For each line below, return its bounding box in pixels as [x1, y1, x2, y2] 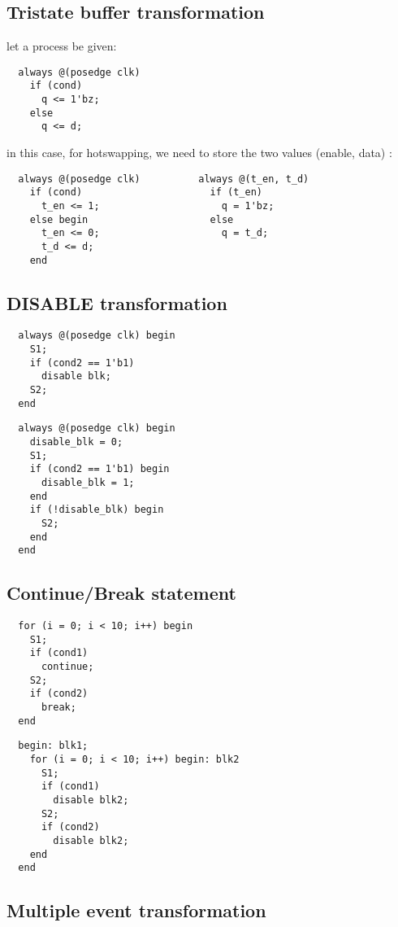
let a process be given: [6, 37, 117, 55]
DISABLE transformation [6, 290, 227, 315]
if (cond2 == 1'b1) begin [29, 463, 170, 475]
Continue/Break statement [6, 580, 236, 606]
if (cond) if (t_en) [29, 186, 262, 199]
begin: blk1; [18, 740, 89, 752]
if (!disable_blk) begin [29, 504, 164, 516]
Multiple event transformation [6, 898, 266, 923]
